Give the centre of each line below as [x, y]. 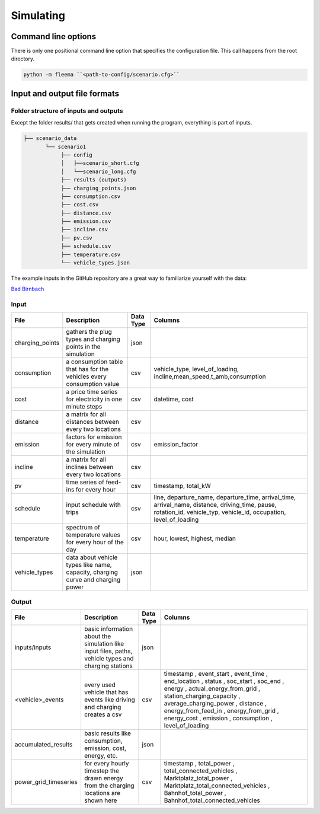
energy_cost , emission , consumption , [218, 719]
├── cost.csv [80, 205]
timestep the [102, 771]
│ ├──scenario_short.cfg [100, 163]
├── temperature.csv [91, 254]
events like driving [110, 700]
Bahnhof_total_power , [195, 793]
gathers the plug [89, 331]
